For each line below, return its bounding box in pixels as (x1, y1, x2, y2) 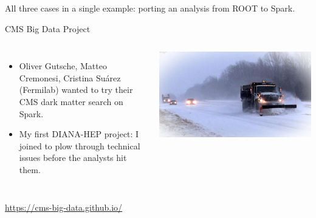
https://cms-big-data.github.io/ (5, 200, 123, 213)
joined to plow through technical (19, 139, 140, 152)
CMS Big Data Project (5, 22, 91, 35)
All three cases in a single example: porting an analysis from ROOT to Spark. (5, 2, 295, 14)
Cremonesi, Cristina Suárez (19, 71, 121, 84)
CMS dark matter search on (19, 95, 123, 107)
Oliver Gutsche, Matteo (19, 60, 107, 72)
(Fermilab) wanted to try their (19, 83, 133, 96)
